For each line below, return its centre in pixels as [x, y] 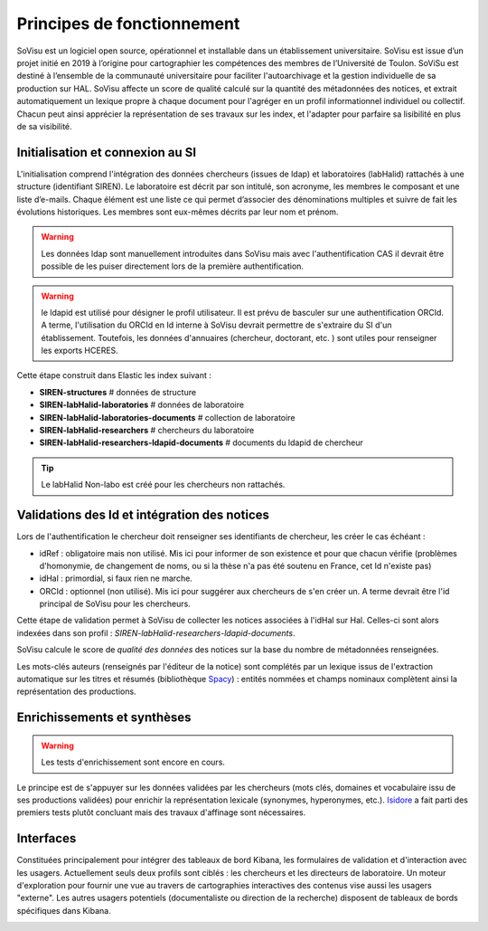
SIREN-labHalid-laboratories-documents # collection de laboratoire [167, 417]
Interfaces [47, 838]
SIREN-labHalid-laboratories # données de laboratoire [141, 405]
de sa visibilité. [44, 126]
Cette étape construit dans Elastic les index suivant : [114, 375]
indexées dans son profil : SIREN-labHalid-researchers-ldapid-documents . [156, 632]
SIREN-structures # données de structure [118, 392]
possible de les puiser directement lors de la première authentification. [173, 266]
